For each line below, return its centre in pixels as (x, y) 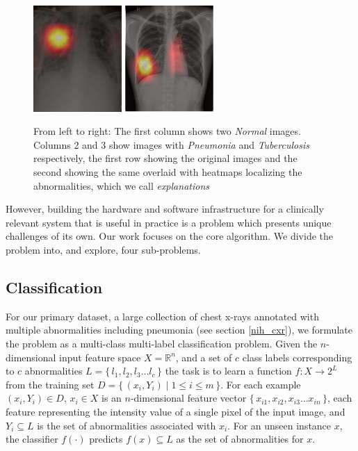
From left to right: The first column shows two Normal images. (167, 131)
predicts (106, 439)
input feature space (100, 357)
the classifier (32, 439)
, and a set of (204, 357)
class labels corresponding (297, 357)
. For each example (261, 384)
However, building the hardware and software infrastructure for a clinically (165, 209)
